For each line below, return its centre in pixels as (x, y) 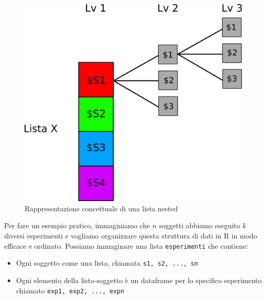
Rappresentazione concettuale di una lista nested (101, 208)
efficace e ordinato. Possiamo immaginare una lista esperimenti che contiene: (126, 245)
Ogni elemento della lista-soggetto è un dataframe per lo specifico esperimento (139, 280)
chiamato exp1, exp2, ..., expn (70, 290)
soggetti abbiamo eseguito (200, 225)
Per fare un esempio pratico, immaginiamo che (77, 225)
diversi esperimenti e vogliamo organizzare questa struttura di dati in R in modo (131, 236)
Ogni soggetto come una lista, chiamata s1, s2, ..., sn (107, 263)
